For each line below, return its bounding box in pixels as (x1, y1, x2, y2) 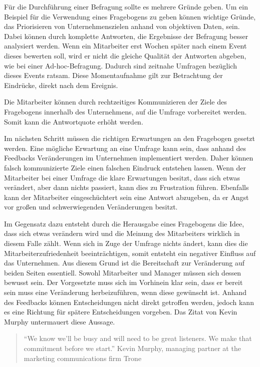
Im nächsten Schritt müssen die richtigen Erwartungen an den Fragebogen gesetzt (4, 133, 255, 143)
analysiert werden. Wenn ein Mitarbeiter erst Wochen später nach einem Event (4, 40, 247, 51)
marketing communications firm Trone (24, 352, 142, 363)
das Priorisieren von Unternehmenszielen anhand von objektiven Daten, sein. (4, 21, 240, 31)
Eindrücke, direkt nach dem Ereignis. (4, 79, 118, 90)
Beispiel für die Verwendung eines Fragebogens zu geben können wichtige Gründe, (4, 11, 256, 21)
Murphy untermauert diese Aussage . (4, 316, 115, 326)
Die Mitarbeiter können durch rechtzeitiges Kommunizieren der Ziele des (4, 96, 227, 107)
